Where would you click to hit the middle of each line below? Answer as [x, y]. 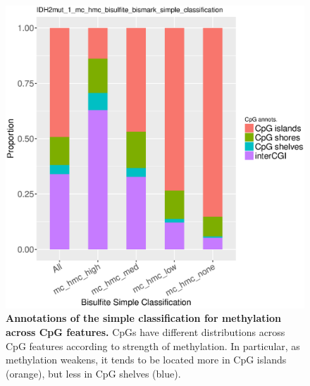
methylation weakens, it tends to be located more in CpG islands [146, 360]
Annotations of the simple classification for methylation [143, 318]
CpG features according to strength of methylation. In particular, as [153, 345]
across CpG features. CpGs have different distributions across [145, 332]
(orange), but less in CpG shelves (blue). [93, 373]
